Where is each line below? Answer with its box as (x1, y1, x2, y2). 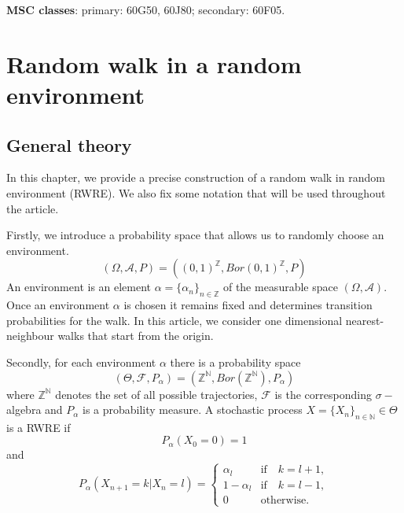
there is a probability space (170, 353, 301, 370)
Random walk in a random (6, 47, 302, 79)
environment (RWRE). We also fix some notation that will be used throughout (6, 184, 386, 201)
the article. (6, 200, 59, 216)
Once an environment (6, 297, 110, 313)
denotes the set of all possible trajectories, (55, 386, 258, 402)
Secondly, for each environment (6, 353, 156, 370)
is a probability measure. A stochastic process (83, 401, 303, 418)
